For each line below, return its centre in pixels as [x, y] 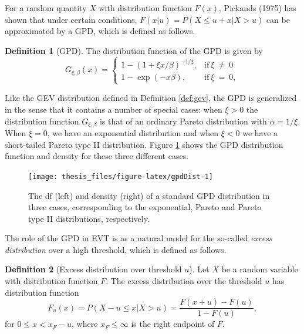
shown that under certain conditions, [71, 19]
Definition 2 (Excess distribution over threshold [93, 269]
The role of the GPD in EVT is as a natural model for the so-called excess [139, 238]
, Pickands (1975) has [258, 8]
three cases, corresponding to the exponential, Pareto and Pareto [145, 207]
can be [278, 19]
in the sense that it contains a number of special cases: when [114, 109]
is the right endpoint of [173, 324]
